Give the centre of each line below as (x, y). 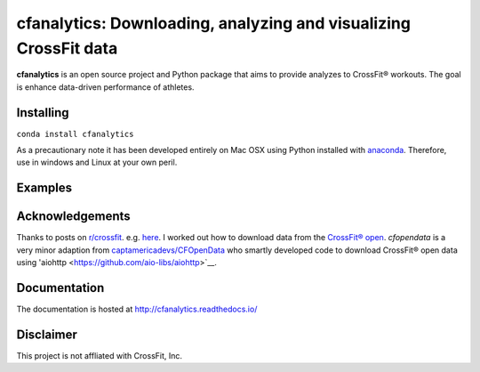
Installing (43, 113)
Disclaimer (47, 334)
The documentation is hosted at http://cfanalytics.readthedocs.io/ (137, 309)
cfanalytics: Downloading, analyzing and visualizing (213, 23)
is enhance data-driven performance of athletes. (105, 87)
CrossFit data (67, 48)
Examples (44, 188)
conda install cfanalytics (75, 134)
